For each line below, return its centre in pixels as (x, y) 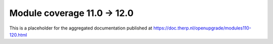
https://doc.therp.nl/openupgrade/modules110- (202, 28)
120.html (18, 34)
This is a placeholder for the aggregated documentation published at (81, 28)
